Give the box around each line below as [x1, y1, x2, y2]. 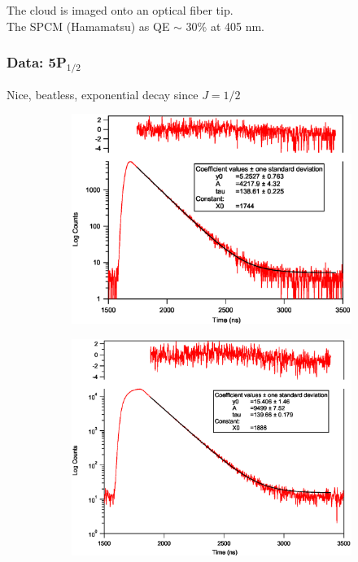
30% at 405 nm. [186, 17, 265, 34]
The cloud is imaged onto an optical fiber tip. [7, 2, 234, 18]
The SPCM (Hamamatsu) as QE [7, 17, 170, 34]
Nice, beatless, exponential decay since [7, 85, 199, 102]
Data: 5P [7, 52, 67, 72]
